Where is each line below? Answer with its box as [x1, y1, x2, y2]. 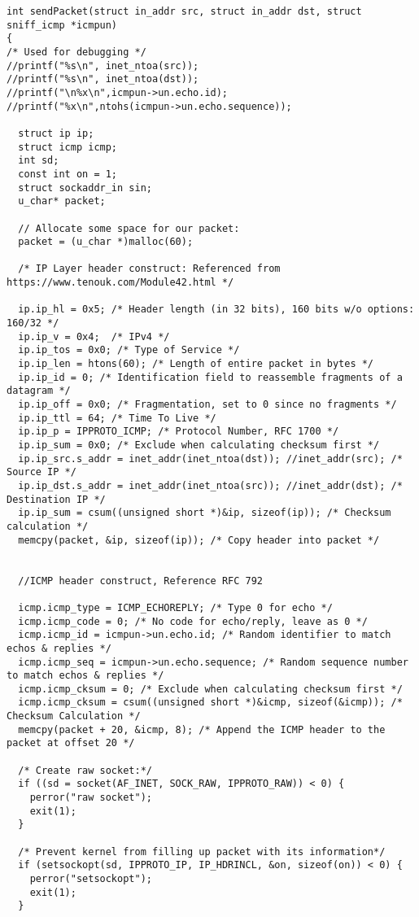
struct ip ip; [18, 127, 94, 139]
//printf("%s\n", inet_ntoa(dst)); [7, 73, 199, 85]
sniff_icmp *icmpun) [7, 19, 118, 31]
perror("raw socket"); [29, 792, 152, 804]
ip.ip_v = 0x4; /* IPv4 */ [18, 330, 170, 343]
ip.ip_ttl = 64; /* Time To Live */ [18, 412, 216, 424]
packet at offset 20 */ [7, 737, 135, 749]
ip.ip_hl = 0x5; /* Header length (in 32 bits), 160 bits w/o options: [18, 303, 415, 316]
